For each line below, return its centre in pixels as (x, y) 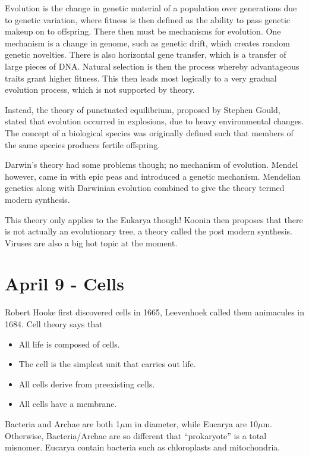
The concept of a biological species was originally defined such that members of (149, 132)
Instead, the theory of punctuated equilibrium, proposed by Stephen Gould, (143, 109)
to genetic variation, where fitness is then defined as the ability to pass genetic (148, 19)
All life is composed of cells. (69, 344)
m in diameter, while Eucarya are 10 (191, 423)
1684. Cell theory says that (54, 324)
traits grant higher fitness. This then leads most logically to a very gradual (141, 78)
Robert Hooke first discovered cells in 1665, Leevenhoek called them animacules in (154, 312)
